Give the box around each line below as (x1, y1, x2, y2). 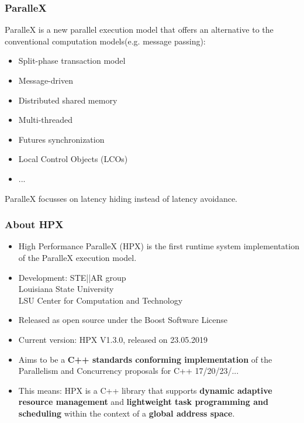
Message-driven (18, 74, 73, 86)
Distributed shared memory (18, 94, 118, 106)
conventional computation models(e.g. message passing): (5, 35, 206, 47)
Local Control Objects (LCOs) (18, 153, 128, 165)
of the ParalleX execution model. (18, 251, 137, 263)
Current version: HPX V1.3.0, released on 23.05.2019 (18, 333, 208, 345)
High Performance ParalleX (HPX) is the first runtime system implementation (18, 240, 299, 252)
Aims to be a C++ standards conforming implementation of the (18, 353, 272, 365)
